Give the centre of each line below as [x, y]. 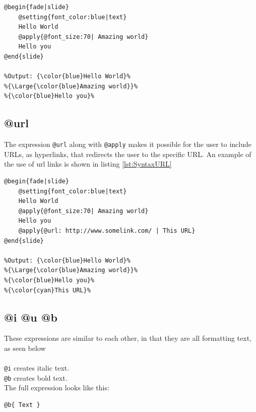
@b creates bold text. [36, 377]
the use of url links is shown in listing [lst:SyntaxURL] [88, 164]
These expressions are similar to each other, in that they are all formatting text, [128, 338]
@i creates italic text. [37, 368]
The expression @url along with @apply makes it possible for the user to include [128, 144]
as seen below [25, 348]
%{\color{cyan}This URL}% [47, 290]
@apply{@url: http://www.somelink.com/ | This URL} [107, 230]
